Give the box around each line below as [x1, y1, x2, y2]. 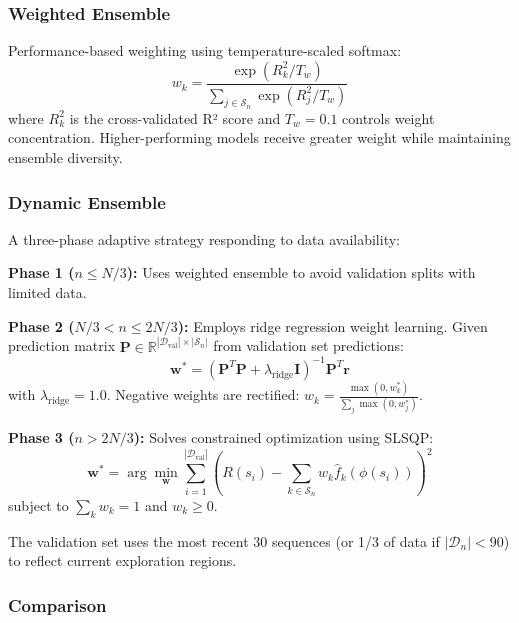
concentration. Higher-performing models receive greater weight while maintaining [8, 127, 511, 148]
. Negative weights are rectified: [106, 384, 300, 405]
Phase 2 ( [8, 315, 75, 336]
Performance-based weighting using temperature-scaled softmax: [8, 40, 402, 61]
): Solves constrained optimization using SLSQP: [133, 427, 434, 448]
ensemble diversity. [8, 147, 123, 168]
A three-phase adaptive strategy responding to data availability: [8, 228, 400, 249]
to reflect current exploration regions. [8, 550, 237, 571]
